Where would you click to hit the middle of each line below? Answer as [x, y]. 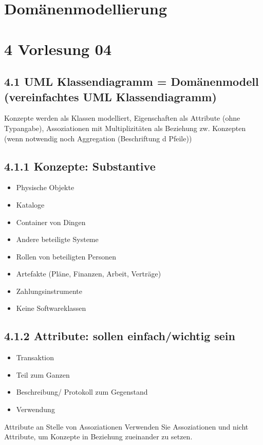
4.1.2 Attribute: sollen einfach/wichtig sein [120, 336]
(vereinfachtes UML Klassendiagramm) [110, 96]
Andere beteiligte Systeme [57, 239]
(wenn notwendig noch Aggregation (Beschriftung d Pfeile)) [98, 138]
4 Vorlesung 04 [58, 49]
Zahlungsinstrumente [49, 291]
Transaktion [35, 357]
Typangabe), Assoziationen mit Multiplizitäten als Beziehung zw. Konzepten [125, 128]
